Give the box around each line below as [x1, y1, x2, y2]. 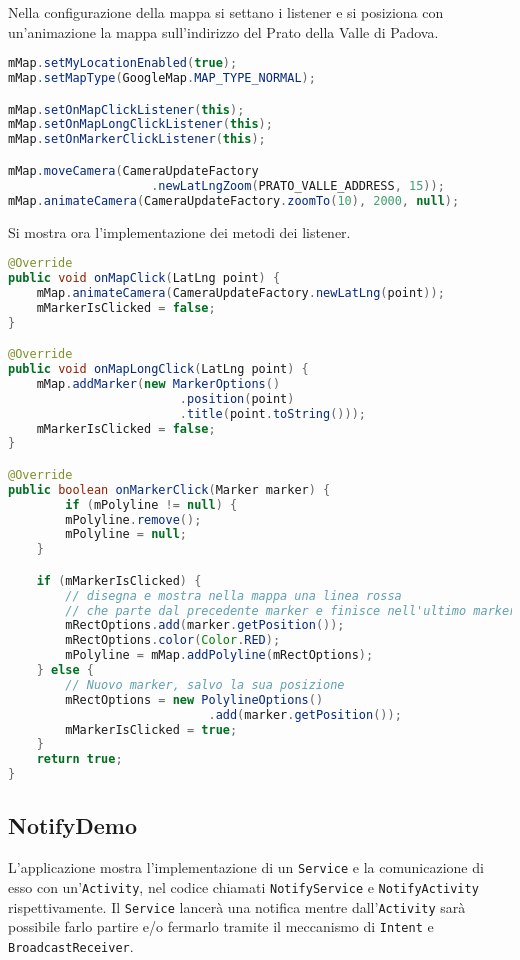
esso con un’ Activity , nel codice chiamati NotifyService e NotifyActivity [8, 876, 479, 897]
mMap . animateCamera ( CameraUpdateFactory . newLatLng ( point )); [36, 285, 445, 300]
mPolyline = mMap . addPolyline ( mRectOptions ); [65, 648, 374, 663]
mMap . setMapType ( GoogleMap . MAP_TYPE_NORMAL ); [8, 71, 316, 86]
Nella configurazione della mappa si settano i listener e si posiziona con [8, 2, 444, 22]
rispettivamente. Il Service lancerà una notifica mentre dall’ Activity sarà [8, 896, 466, 917]
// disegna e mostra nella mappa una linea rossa [65, 588, 402, 603]
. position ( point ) [179, 391, 295, 406]
